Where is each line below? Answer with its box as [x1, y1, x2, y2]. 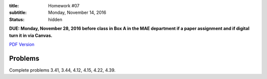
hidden [48, 16, 63, 22]
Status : [9, 16, 25, 22]
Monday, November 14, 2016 [48, 10, 106, 16]
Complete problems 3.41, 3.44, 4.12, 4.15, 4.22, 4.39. [9, 67, 116, 73]
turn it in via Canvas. [9, 32, 53, 38]
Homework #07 [48, 3, 80, 8]
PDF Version [9, 41, 35, 47]
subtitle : [9, 10, 27, 16]
